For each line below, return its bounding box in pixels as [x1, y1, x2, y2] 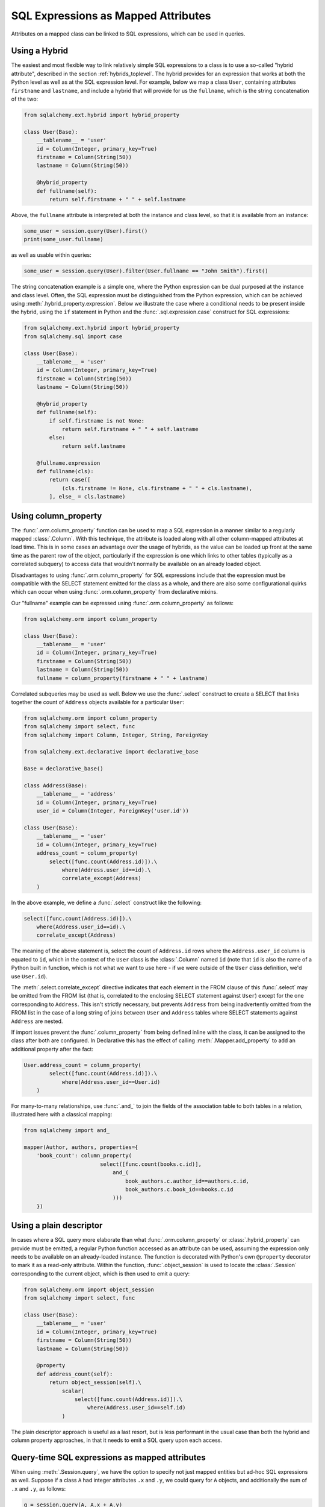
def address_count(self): [36, 1370, 113, 1377]
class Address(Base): [23, 782, 88, 789]
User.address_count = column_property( [23, 1062, 141, 1068]
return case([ [49, 476, 91, 483]
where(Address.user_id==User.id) [61, 1078, 161, 1085]
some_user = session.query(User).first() [23, 227, 148, 234]
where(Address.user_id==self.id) [87, 1405, 186, 1411]
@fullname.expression [36, 459, 101, 467]
